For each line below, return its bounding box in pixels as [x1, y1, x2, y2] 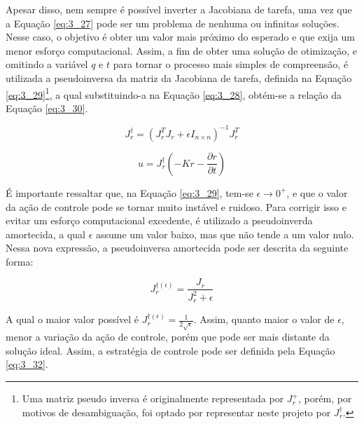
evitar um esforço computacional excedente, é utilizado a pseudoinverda [6, 213, 313, 228]
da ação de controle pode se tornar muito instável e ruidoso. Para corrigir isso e [6, 199, 346, 214]
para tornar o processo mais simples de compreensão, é [113, 57, 349, 71]
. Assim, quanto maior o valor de [193, 312, 335, 327]
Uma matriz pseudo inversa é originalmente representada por [22, 391, 284, 406]
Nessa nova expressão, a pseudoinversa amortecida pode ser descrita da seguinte [6, 240, 349, 255]
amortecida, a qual [6, 226, 85, 241]
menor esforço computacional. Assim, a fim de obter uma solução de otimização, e [6, 43, 358, 57]
